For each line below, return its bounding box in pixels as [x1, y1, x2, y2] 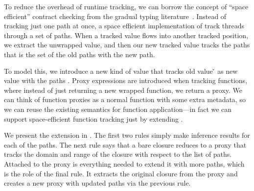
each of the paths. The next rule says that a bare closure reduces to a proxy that [4, 139, 247, 149]
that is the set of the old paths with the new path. [4, 49, 155, 59]
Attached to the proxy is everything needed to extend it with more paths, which [4, 158, 245, 169]
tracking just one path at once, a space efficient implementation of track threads [4, 21, 245, 31]
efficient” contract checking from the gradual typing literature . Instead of [4, 11, 227, 21]
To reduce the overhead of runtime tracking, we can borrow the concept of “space [4, 1, 249, 11]
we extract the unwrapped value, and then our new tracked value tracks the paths [4, 40, 250, 50]
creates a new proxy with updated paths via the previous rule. [4, 178, 191, 188]
